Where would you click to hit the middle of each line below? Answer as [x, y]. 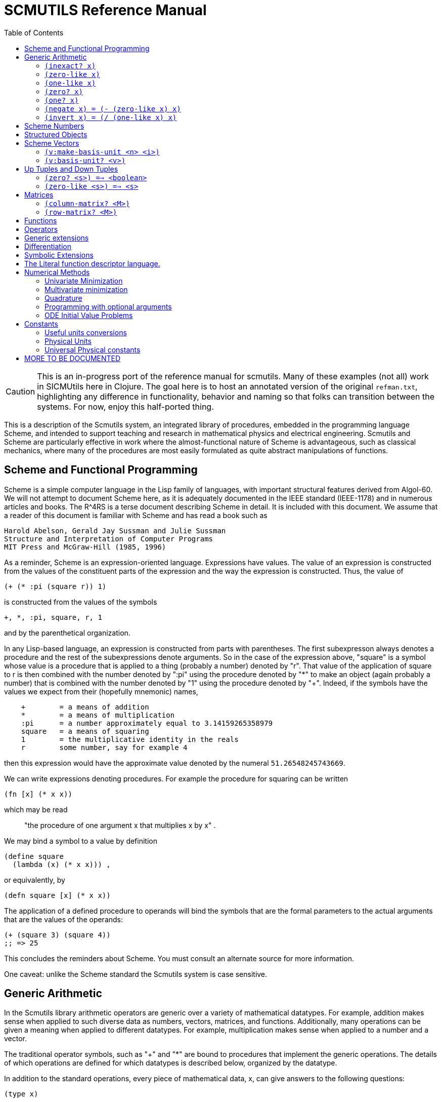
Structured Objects [56, 134]
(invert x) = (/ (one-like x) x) [111, 117]
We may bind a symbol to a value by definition [81, 841]
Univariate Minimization [84, 281]
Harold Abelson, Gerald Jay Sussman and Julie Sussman [115, 530]
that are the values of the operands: [64, 919]
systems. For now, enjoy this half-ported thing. [125, 406]
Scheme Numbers [54, 126]
